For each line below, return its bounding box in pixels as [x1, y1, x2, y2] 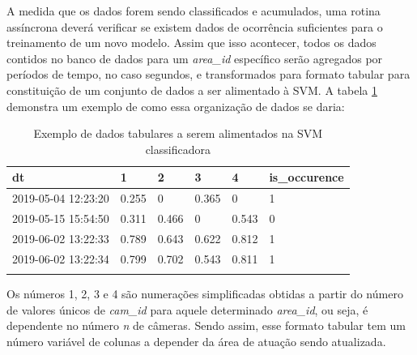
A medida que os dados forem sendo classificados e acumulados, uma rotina [6, 2, 381, 19]
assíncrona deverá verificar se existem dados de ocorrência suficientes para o [6, 18, 383, 35]
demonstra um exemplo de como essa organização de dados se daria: [6, 97, 345, 114]
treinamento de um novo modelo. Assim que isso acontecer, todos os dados [6, 34, 377, 51]
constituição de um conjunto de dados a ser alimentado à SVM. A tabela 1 [6, 81, 377, 98]
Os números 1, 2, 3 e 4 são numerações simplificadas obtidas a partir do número [6, 285, 403, 302]
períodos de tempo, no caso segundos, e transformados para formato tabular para [6, 66, 411, 83]
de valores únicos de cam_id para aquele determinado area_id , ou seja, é [6, 301, 368, 318]
